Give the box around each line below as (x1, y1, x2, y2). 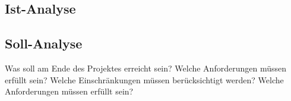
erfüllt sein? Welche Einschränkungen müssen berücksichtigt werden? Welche (5, 73, 284, 86)
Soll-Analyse (5, 34, 83, 53)
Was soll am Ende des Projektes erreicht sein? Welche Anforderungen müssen (5, 61, 286, 74)
